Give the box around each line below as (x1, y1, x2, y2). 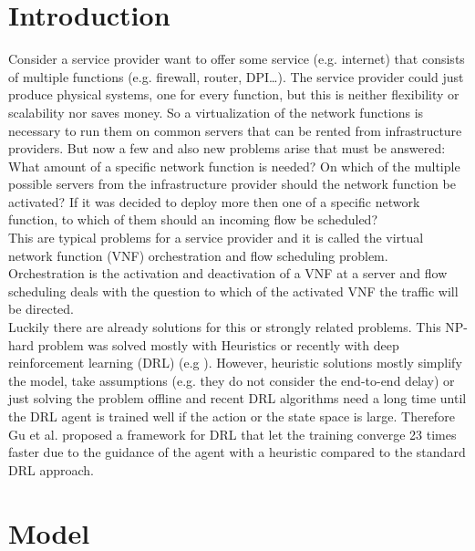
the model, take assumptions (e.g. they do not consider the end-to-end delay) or (8, 370, 455, 390)
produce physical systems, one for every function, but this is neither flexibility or (8, 85, 460, 104)
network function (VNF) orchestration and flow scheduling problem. (8, 245, 388, 265)
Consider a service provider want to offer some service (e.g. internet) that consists (8, 49, 465, 68)
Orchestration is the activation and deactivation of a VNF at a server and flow (8, 264, 448, 283)
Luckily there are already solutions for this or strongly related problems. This (8, 317, 441, 337)
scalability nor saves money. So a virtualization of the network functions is (8, 102, 424, 121)
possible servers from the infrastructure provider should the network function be (8, 174, 456, 193)
